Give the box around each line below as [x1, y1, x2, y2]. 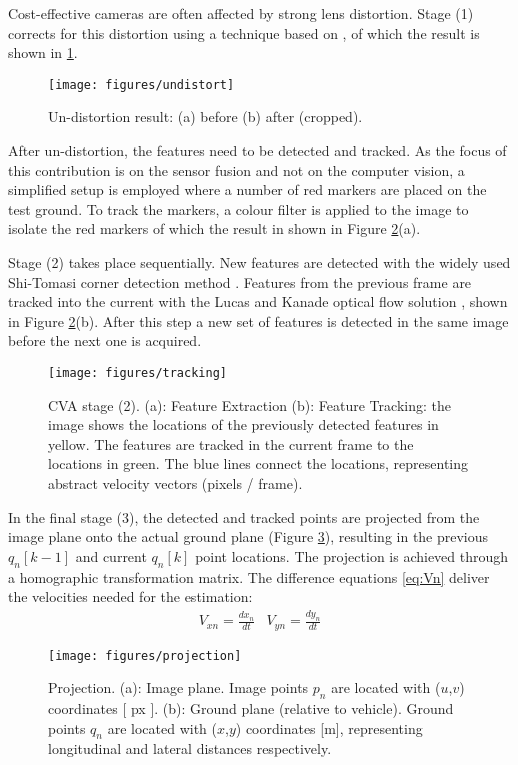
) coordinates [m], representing [235, 717, 423, 738]
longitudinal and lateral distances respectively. [48, 738, 332, 759]
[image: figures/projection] [48, 648, 242, 663]
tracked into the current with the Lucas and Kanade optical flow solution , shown [8, 291, 508, 312]
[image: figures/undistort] [48, 77, 235, 92]
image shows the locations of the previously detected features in [48, 414, 439, 435]
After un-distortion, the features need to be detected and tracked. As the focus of [8, 140, 507, 161]
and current [75, 545, 147, 566]
